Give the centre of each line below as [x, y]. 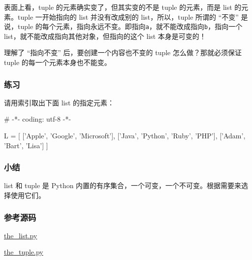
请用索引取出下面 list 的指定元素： [59, 102]
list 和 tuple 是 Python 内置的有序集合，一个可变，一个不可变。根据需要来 [123, 185]
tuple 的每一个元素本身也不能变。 [58, 62]
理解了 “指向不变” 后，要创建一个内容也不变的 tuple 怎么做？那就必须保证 [123, 52]
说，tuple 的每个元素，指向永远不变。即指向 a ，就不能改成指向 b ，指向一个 [123, 26]
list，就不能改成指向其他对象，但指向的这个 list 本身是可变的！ [105, 36]
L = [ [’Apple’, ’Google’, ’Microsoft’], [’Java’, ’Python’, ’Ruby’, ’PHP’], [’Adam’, [125, 136]
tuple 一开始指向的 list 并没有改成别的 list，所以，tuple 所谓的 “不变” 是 [133, 16]
